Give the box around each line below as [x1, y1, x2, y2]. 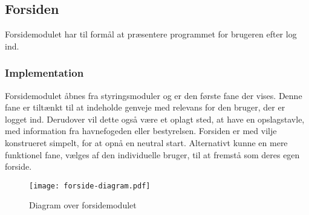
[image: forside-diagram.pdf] [29, 181, 151, 190]
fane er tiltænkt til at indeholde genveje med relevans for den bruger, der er [5, 101, 285, 114]
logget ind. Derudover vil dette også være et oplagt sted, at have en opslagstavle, [5, 112, 305, 125]
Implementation [5, 65, 84, 80]
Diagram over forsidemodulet [29, 199, 137, 211]
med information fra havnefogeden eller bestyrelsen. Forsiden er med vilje [5, 124, 277, 137]
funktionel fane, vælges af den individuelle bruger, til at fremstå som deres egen [5, 148, 300, 161]
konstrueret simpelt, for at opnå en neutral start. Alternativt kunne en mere [5, 136, 288, 149]
